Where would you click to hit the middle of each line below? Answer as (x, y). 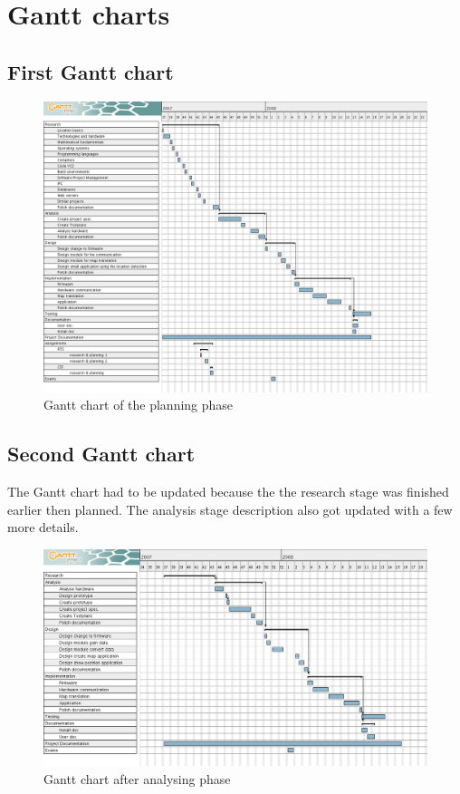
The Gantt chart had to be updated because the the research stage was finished (228, 492)
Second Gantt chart (101, 454)
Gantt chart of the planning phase (139, 405)
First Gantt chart (91, 71)
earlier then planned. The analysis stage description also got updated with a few (230, 509)
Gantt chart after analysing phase (137, 778)
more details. (43, 527)
